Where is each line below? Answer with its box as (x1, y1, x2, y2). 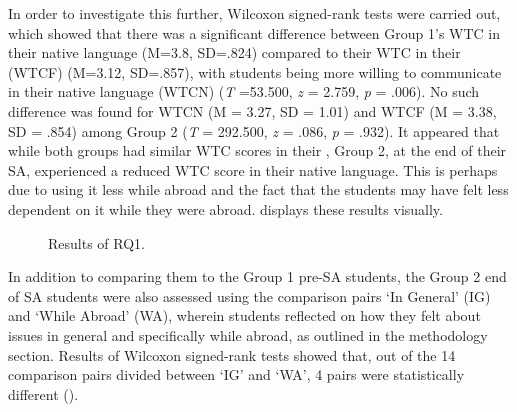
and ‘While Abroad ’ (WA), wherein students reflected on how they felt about (8, 305, 481, 326)
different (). (8, 383, 79, 404)
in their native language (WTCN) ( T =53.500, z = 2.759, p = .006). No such (8, 81, 480, 102)
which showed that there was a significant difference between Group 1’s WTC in (8, 22, 501, 43)
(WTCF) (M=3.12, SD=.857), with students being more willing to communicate (8, 61, 502, 82)
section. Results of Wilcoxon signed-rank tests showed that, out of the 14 (8, 344, 456, 365)
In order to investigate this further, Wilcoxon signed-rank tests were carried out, (8, 3, 501, 23)
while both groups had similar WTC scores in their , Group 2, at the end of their (8, 140, 507, 161)
